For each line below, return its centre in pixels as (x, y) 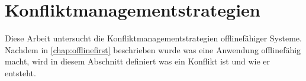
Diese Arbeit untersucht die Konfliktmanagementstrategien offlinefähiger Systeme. (153, 38)
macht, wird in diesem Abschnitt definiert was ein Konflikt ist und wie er (138, 61)
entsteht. (20, 72)
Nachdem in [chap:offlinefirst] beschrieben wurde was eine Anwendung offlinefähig (153, 49)
